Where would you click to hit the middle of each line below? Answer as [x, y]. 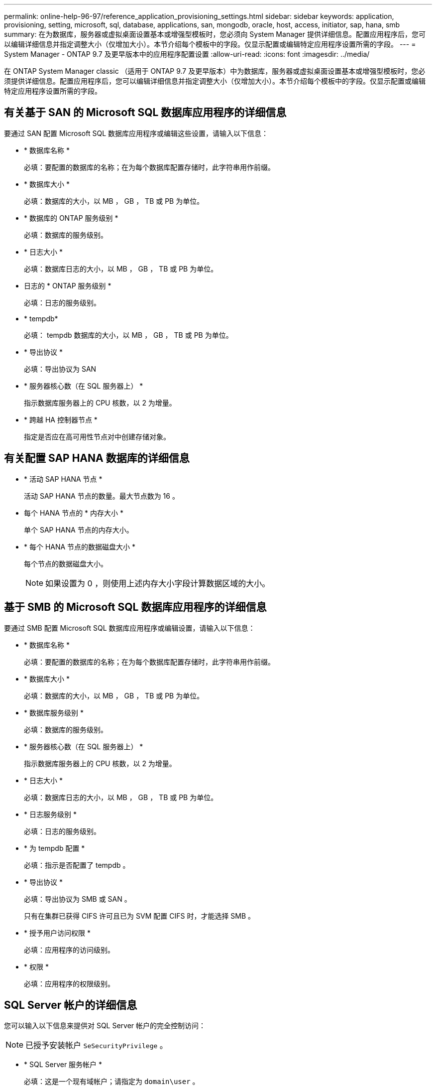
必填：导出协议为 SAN [60, 369]
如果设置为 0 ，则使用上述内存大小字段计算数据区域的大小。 [158, 583]
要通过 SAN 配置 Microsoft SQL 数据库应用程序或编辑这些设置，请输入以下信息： [136, 133]
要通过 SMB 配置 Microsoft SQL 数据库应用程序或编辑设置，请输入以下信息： [130, 628]
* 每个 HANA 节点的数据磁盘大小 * [80, 546]
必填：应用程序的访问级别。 [69, 950]
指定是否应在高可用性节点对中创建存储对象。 [97, 436]
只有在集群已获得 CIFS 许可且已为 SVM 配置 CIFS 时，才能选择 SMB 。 [140, 916]
